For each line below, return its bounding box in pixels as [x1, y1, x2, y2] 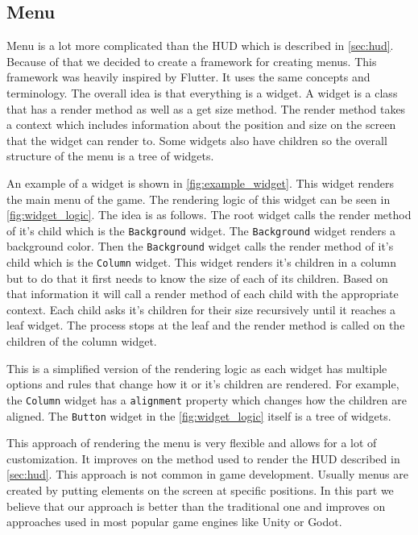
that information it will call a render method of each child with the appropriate [6, 285, 399, 302]
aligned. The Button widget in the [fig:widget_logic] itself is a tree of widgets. [6, 407, 391, 424]
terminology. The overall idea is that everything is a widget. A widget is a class [6, 84, 398, 101]
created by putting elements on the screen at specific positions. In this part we [6, 481, 394, 498]
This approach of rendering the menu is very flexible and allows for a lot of [6, 434, 377, 451]
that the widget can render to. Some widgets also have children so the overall [6, 131, 387, 148]
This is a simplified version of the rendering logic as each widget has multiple [6, 359, 387, 376]
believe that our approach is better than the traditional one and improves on [6, 497, 386, 514]
